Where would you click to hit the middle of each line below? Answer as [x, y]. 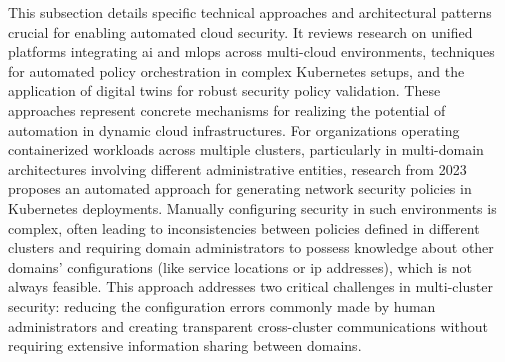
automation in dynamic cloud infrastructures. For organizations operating [234, 129]
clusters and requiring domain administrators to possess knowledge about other [251, 247]
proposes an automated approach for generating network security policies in [240, 188]
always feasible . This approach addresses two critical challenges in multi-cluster [250, 286]
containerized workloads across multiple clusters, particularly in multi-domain [246, 149]
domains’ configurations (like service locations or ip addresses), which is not [240, 266]
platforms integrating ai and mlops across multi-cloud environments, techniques [251, 51]
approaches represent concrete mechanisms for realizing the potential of [227, 109]
